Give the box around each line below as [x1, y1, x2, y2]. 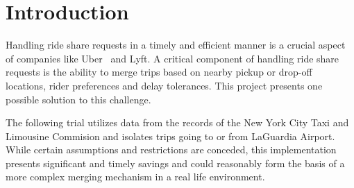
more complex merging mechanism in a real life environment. [6, 169, 265, 184]
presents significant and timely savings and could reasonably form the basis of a [6, 155, 345, 170]
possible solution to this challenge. [6, 92, 151, 106]
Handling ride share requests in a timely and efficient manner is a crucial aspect [6, 37, 346, 52]
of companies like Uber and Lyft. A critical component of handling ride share [6, 51, 339, 65]
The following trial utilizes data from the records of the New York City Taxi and [6, 115, 349, 130]
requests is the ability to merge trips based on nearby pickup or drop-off [6, 65, 312, 79]
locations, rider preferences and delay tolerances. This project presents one [6, 78, 323, 92]
